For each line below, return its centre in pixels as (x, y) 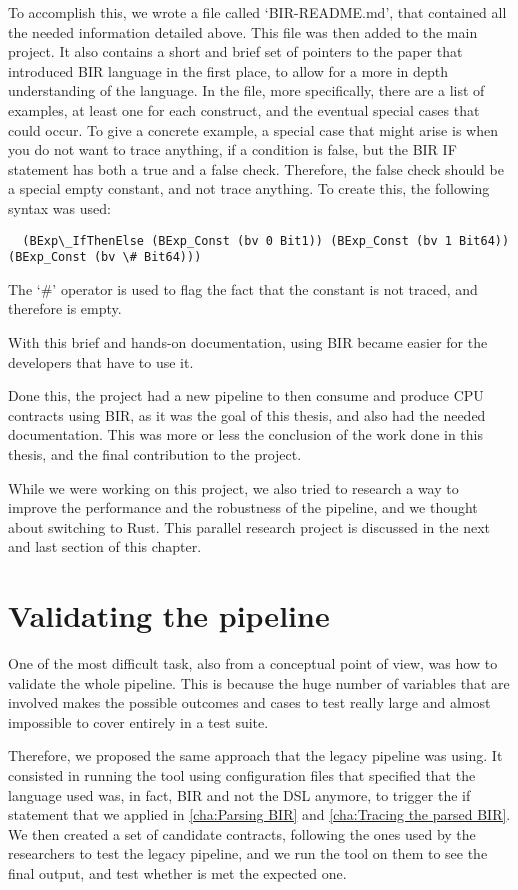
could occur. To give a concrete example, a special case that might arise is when (253, 129)
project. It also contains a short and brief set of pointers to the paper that (235, 51)
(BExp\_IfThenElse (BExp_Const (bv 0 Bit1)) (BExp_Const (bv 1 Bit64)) (266, 240)
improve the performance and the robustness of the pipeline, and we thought (243, 507)
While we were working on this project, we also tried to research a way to (233, 487)
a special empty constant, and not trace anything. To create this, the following (249, 188)
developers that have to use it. (101, 361)
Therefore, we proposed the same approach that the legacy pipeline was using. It (255, 755)
